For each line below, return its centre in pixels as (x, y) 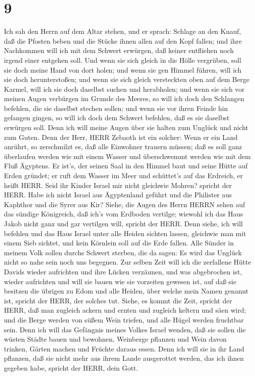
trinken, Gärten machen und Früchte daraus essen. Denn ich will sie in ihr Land (124, 348)
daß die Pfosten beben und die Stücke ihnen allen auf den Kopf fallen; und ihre (123, 40)
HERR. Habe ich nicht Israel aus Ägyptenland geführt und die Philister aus (118, 195)
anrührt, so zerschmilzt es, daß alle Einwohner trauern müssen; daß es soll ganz (123, 147)
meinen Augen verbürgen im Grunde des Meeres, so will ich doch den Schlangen (124, 98)
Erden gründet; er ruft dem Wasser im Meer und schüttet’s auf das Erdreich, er (124, 175)
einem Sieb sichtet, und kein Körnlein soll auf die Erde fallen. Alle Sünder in (119, 243)
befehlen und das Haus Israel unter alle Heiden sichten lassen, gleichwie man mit (125, 233)
